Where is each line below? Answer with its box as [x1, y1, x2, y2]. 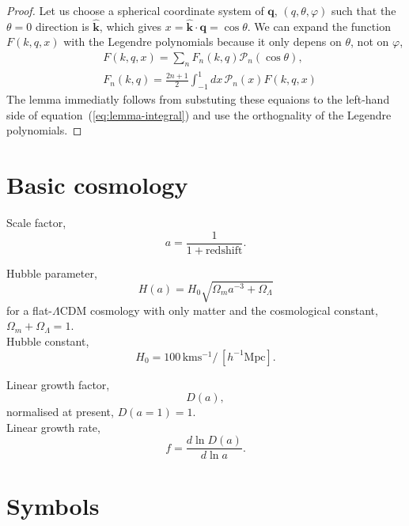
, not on [350, 33, 389, 50]
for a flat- [6, 301, 52, 318]
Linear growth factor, [6, 376, 110, 392]
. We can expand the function [247, 17, 391, 34]
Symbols [6, 489, 100, 521]
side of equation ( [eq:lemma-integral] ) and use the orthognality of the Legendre [6, 106, 392, 123]
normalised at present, [6, 403, 114, 420]
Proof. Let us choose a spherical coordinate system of [6, 2, 264, 18]
